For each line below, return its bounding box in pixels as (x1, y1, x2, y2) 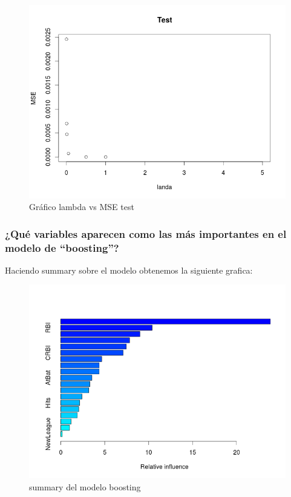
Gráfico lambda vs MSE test (29, 200, 134, 213)
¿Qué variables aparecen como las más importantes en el (5, 226, 287, 241)
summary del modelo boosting (29, 480, 141, 493)
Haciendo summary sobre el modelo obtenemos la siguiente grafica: (5, 263, 253, 276)
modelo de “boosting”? (5, 240, 119, 255)
